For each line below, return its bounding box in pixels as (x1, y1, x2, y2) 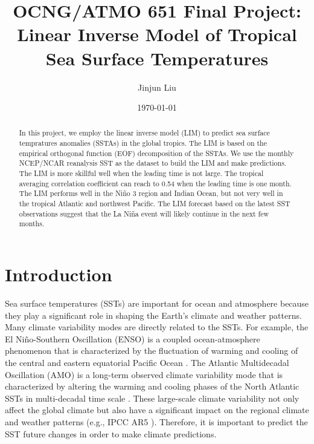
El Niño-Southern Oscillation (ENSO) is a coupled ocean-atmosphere (5, 332, 260, 345)
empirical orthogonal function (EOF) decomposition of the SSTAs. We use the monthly (19, 148, 294, 158)
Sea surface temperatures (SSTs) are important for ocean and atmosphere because (5, 296, 309, 309)
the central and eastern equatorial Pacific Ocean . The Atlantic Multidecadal (5, 356, 289, 368)
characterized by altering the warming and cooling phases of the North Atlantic (5, 380, 300, 393)
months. (19, 218, 45, 229)
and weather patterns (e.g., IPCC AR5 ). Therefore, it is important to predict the (5, 415, 308, 428)
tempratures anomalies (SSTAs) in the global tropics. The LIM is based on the (19, 138, 268, 148)
